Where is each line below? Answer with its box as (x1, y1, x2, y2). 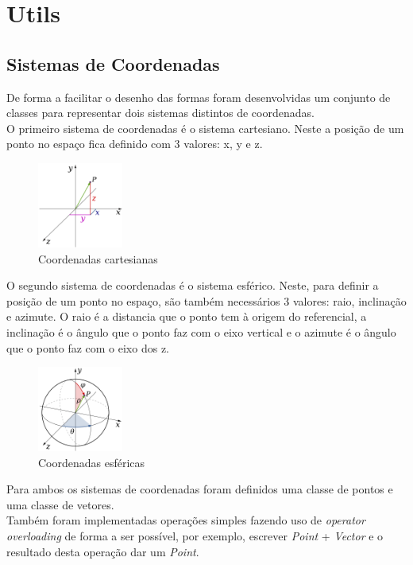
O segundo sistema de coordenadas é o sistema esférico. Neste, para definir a (6, 277, 379, 294)
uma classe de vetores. (6, 496, 114, 512)
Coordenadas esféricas (38, 454, 145, 470)
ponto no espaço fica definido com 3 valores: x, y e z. (6, 135, 263, 152)
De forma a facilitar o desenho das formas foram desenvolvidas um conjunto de (6, 88, 391, 105)
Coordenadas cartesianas (38, 250, 158, 267)
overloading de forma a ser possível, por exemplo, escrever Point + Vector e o (6, 528, 384, 544)
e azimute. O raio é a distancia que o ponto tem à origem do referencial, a (6, 308, 367, 325)
